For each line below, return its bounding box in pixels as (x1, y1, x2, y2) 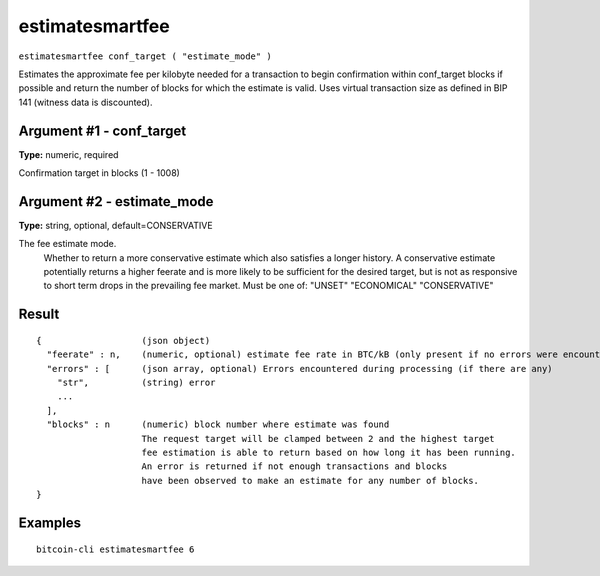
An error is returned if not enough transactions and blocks (141, 461, 448, 472)
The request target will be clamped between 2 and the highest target (141, 433, 495, 444)
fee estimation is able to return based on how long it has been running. (141, 447, 517, 459)
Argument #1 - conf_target (18, 122, 187, 139)
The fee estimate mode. (18, 238, 117, 250)
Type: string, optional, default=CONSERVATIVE (18, 219, 214, 231)
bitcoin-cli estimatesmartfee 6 (36, 543, 195, 555)
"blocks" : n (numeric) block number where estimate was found (46, 419, 390, 430)
